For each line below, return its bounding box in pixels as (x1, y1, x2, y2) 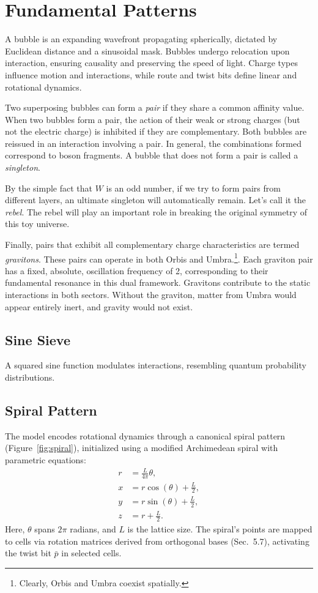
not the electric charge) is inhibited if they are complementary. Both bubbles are (5, 125, 307, 138)
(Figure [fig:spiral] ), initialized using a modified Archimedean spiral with (5, 441, 278, 454)
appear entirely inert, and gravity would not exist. (5, 300, 193, 313)
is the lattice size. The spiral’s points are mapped (127, 523, 312, 535)
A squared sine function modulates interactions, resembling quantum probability (5, 359, 306, 371)
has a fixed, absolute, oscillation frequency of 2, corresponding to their (5, 264, 268, 277)
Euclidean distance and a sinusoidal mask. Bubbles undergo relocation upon (5, 44, 290, 57)
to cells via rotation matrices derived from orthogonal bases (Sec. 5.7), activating (5, 534, 309, 547)
